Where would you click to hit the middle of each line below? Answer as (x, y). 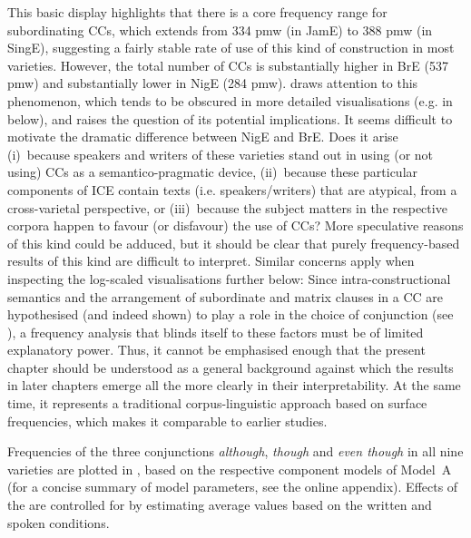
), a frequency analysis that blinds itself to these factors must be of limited (216, 332)
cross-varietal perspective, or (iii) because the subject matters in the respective (227, 207)
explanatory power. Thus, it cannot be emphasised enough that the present (216, 350)
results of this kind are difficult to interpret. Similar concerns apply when (211, 261)
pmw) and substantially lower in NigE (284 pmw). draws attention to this (213, 83)
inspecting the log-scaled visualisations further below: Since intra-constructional (229, 278)
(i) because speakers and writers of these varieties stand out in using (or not (221, 154)
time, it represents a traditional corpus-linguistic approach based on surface (217, 403)
